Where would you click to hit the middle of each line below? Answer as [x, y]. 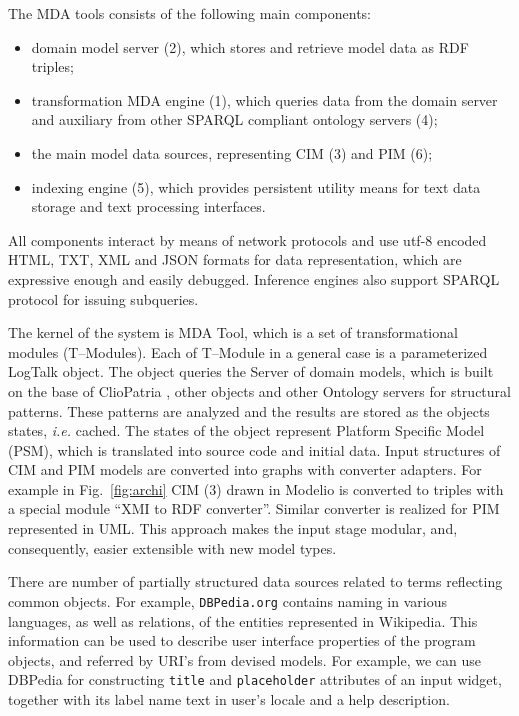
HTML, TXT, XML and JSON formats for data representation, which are [235, 259]
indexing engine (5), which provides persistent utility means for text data [256, 186]
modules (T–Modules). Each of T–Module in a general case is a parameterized [248, 351]
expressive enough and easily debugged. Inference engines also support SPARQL [254, 278]
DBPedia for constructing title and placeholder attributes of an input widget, [255, 679]
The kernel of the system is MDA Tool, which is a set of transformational [233, 332]
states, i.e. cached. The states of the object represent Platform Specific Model [246, 430]
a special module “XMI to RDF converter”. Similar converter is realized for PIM [254, 508]
